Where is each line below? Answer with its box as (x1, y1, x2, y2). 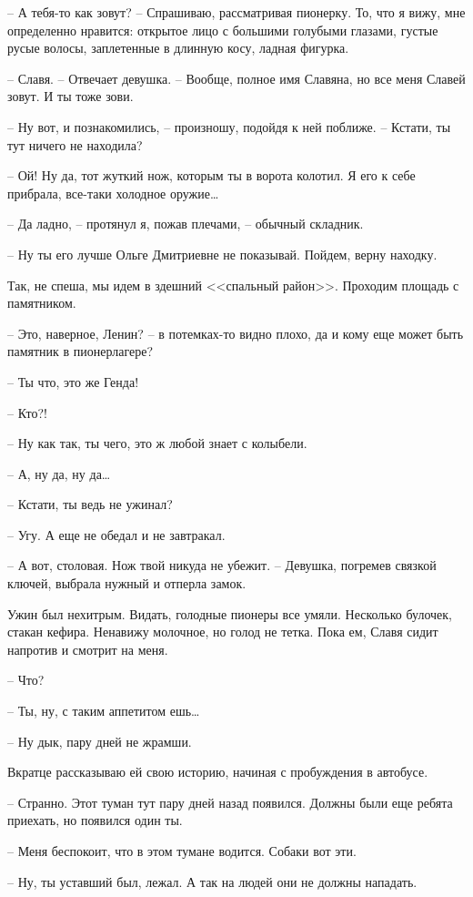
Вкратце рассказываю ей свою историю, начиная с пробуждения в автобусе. (7, 762, 428, 781)
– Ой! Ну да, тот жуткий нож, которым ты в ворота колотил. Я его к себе (7, 166, 416, 185)
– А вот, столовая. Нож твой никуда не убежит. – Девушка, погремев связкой (7, 556, 437, 575)
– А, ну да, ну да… (7, 464, 111, 483)
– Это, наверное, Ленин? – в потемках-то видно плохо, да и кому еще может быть (7, 323, 464, 342)
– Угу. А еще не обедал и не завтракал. (7, 525, 226, 544)
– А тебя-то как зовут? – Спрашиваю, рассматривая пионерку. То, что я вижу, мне (7, 3, 466, 21)
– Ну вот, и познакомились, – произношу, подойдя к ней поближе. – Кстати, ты (7, 117, 451, 136)
